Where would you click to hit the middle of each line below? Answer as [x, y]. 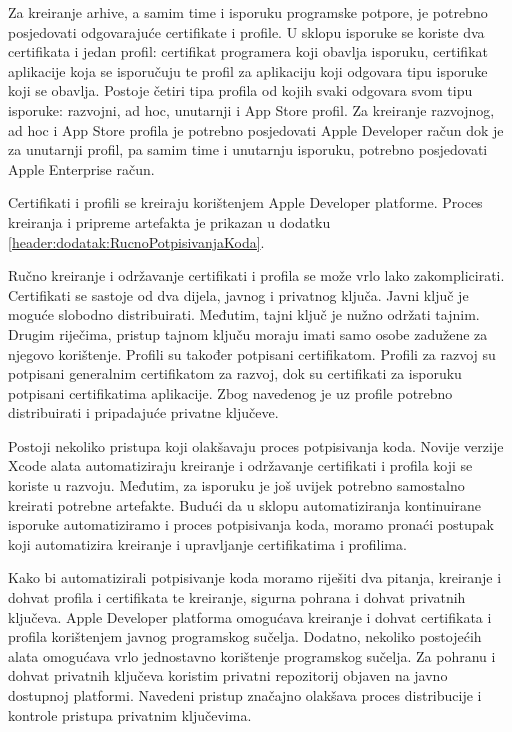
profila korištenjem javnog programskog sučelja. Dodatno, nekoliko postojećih [245, 636]
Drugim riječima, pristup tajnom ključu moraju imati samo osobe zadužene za [248, 333]
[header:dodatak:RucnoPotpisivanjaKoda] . [136, 241]
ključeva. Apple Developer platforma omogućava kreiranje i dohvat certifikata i [250, 616]
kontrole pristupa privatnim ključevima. [130, 714]
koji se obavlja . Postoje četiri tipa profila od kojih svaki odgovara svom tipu [240, 90]
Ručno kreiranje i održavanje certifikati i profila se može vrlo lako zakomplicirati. [256, 275]
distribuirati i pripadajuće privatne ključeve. [143, 412]
